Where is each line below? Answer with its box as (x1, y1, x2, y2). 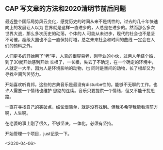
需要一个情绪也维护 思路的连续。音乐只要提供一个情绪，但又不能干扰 (13, 87, 151, 93)
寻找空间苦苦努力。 (5, 71, 44, 77)
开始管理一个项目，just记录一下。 (5, 131, 72, 136)
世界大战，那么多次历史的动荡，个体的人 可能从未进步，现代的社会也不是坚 (5, 31, 155, 36)
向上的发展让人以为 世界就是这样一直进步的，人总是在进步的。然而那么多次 (5, 24, 155, 30)
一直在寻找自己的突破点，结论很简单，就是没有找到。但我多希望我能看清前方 (5, 104, 158, 110)
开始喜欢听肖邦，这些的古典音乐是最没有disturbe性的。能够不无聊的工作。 (5, 82, 154, 87)
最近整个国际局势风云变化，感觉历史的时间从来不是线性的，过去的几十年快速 (5, 18, 158, 24)
